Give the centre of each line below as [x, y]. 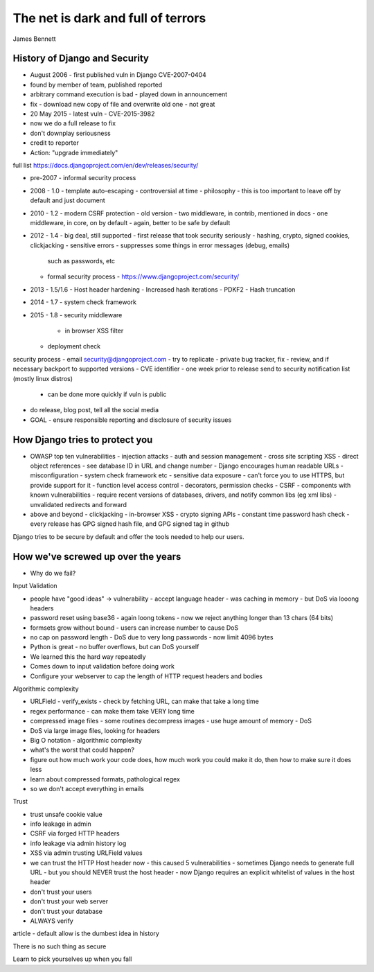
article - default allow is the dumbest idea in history [86, 934]
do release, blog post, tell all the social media [95, 410]
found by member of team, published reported [96, 85]
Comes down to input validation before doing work [102, 666]
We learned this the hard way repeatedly [88, 656]
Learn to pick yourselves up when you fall [72, 959]
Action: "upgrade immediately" [74, 152]
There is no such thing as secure [60, 946]
